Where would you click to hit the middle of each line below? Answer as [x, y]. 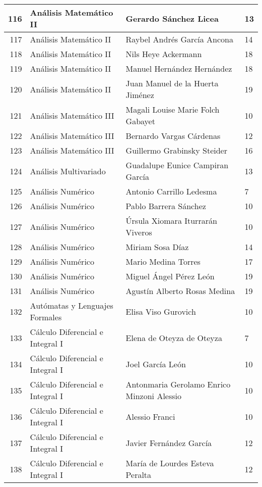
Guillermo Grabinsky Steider [176, 150]
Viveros [139, 232]
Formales [46, 317]
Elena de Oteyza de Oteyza [174, 337]
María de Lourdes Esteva [170, 463]
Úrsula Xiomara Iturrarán [171, 221]
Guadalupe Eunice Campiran [177, 165]
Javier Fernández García [169, 443]
